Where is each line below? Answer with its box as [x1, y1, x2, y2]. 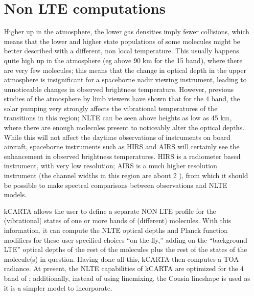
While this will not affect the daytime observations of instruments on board [4, 132, 231, 142]
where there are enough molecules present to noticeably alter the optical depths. [4, 122, 245, 133]
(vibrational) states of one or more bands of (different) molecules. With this [4, 215, 231, 226]
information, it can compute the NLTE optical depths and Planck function [4, 225, 228, 235]
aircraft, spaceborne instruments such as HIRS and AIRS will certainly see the [4, 141, 240, 152]
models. [4, 189, 27, 200]
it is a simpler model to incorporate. [4, 282, 113, 293]
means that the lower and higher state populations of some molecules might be [4, 36, 240, 46]
